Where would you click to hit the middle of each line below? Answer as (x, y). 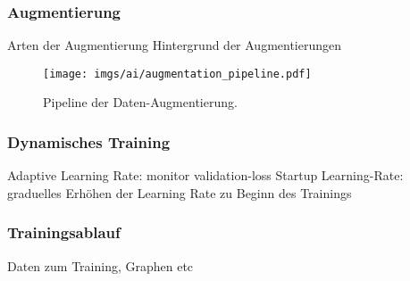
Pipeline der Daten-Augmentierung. (140, 102)
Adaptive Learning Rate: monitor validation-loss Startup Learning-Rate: (205, 175)
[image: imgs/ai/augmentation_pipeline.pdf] (177, 74)
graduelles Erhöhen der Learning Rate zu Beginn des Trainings (180, 192)
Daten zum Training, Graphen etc (100, 265)
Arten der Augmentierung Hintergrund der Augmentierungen (175, 45)
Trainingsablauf (64, 232)
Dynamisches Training (89, 141)
